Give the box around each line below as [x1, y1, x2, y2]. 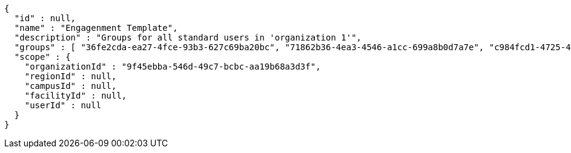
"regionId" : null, [24, 71, 117, 81]
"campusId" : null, [24, 81, 117, 91]
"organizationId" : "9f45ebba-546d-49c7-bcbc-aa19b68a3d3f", [24, 62, 321, 71]
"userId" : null [24, 100, 102, 110]
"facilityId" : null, [24, 91, 127, 100]
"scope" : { [14, 52, 71, 62]
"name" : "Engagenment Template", [14, 23, 178, 33]
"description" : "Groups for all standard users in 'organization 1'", [14, 33, 362, 42]
